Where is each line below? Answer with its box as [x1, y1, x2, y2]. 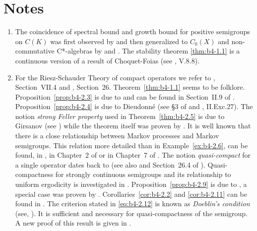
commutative [15, 46, 55, 56]
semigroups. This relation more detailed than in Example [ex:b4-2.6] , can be [15, 140, 248, 150]
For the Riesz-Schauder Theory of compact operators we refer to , [15, 72, 215, 82]
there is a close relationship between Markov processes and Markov [15, 130, 219, 141]
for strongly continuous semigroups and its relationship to [55, 169, 231, 179]
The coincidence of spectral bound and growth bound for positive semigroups [15, 26, 250, 37]
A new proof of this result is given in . [15, 218, 131, 228]
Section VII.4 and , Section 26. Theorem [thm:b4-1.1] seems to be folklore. [15, 82, 245, 92]
